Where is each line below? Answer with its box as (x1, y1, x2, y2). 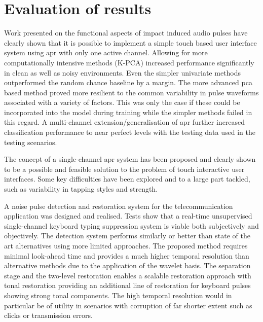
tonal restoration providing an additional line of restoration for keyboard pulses (4, 280, 251, 291)
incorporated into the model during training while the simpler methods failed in (4, 106, 252, 117)
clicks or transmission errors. (4, 310, 93, 320)
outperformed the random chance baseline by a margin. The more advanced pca (4, 77, 252, 88)
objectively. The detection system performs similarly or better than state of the (4, 230, 250, 241)
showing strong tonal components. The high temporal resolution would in (4, 290, 232, 300)
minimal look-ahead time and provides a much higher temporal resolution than (4, 250, 249, 261)
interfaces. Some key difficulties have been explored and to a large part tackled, (4, 173, 250, 184)
